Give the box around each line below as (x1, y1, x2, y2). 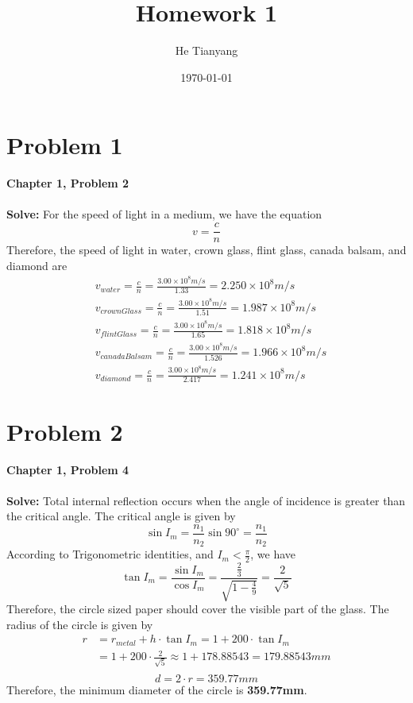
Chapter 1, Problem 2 (6, 175, 129, 191)
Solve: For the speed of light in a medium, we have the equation (6, 206, 322, 222)
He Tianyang (175, 42, 238, 59)
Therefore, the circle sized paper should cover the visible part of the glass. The (6, 601, 389, 617)
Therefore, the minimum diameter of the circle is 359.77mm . (6, 681, 307, 697)
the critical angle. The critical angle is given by (6, 508, 236, 524)
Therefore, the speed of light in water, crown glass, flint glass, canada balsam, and (6, 241, 407, 258)
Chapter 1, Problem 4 (6, 461, 129, 477)
